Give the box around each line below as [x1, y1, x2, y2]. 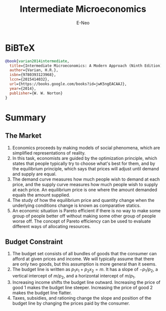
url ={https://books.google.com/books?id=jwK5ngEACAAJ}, [9, 81, 127, 87]
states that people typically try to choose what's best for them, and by [12, 160, 156, 166]
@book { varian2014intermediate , [5, 58, 70, 64]
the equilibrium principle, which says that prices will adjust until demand [12, 165, 159, 171]
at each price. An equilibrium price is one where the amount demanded [12, 187, 157, 193]
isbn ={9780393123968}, [9, 73, 56, 78]
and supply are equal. [12, 171, 57, 177]
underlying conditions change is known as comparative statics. [12, 202, 141, 208]
